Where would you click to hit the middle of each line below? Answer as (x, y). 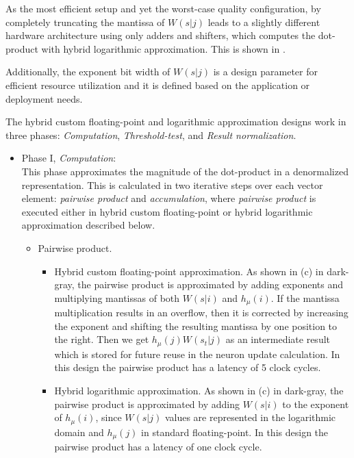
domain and (79, 432)
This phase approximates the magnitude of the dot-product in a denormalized (185, 171)
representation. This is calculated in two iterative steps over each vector (172, 185)
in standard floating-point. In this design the (235, 432)
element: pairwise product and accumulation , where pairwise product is (169, 198)
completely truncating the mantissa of (85, 22)
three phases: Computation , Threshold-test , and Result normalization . (151, 135)
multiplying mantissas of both (117, 297)
